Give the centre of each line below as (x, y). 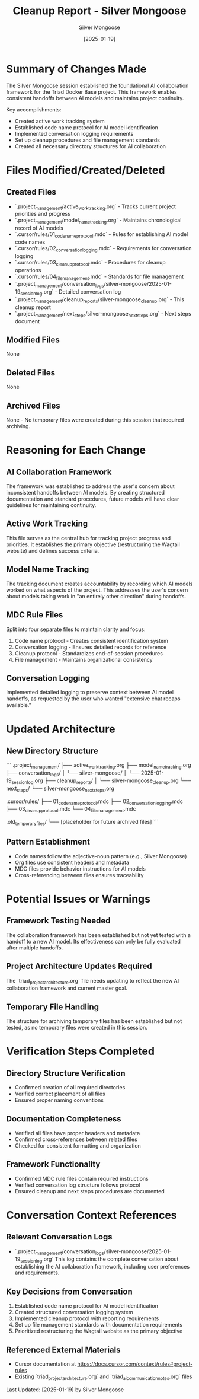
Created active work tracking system (60, 121)
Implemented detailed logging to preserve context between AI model (90, 693)
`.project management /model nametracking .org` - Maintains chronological (98, 221)
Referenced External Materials (63, 1349)
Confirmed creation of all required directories (70, 1088)
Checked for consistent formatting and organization (78, 1145)
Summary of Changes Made (76, 69)
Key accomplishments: (34, 109)
